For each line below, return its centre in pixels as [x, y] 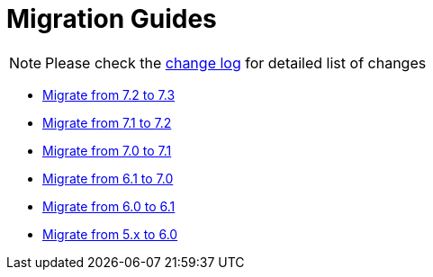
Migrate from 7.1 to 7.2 [107, 122]
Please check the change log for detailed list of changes [236, 63]
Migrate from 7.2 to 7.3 [109, 94]
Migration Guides [112, 19]
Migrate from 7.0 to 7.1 [107, 150]
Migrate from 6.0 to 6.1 [109, 206]
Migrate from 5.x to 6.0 [110, 234]
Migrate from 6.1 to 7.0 [108, 178]
